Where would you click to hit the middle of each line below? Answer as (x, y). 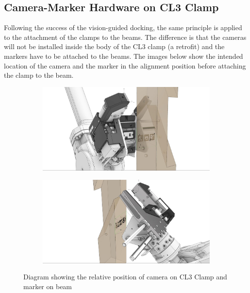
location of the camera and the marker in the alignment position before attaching (125, 65)
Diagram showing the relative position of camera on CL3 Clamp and (125, 277)
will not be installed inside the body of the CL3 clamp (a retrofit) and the (114, 46)
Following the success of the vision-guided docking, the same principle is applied (123, 27)
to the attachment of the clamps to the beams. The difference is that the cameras (125, 37)
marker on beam (48, 286)
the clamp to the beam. (39, 75)
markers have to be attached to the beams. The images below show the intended (124, 56)
